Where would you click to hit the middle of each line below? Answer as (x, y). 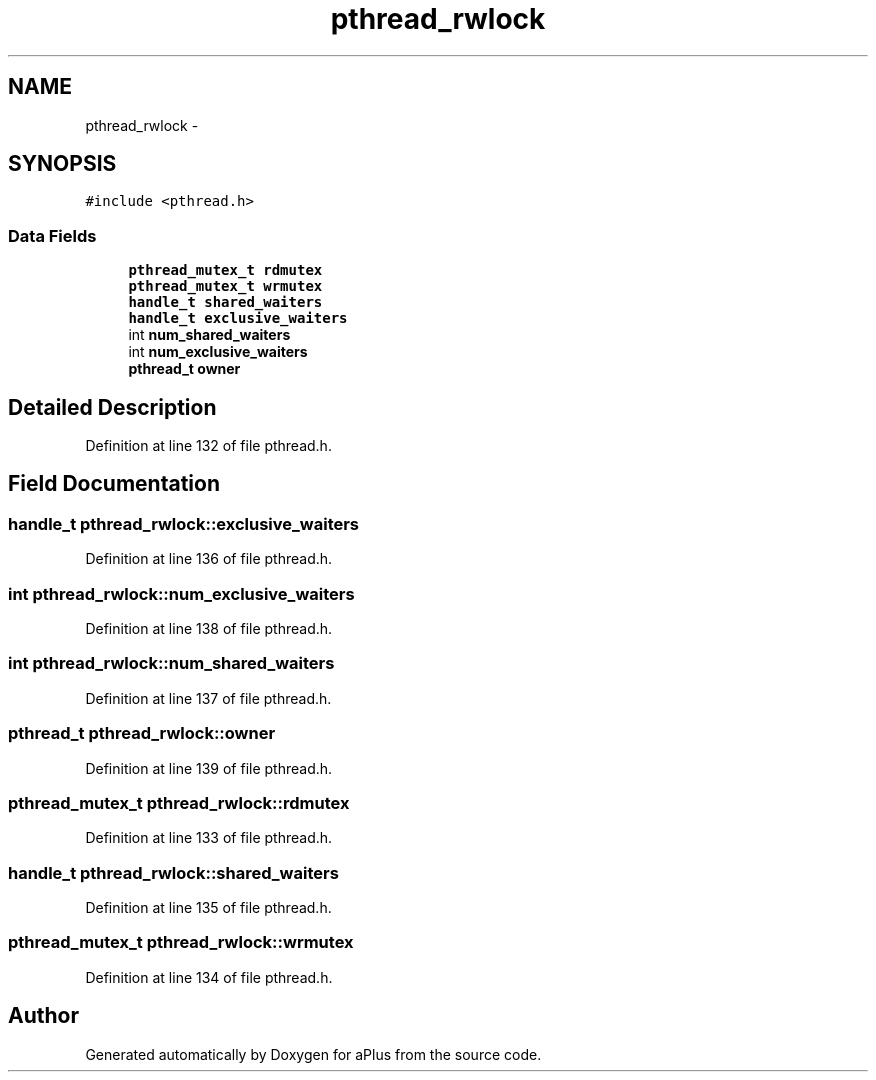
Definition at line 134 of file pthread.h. (209, 977)
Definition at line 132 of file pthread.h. (208, 446)
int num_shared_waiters (209, 335)
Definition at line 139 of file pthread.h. (209, 768)
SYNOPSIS (62, 164)
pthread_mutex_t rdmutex (225, 270)
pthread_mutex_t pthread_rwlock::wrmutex (181, 942)
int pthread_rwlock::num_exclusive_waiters (181, 593)
